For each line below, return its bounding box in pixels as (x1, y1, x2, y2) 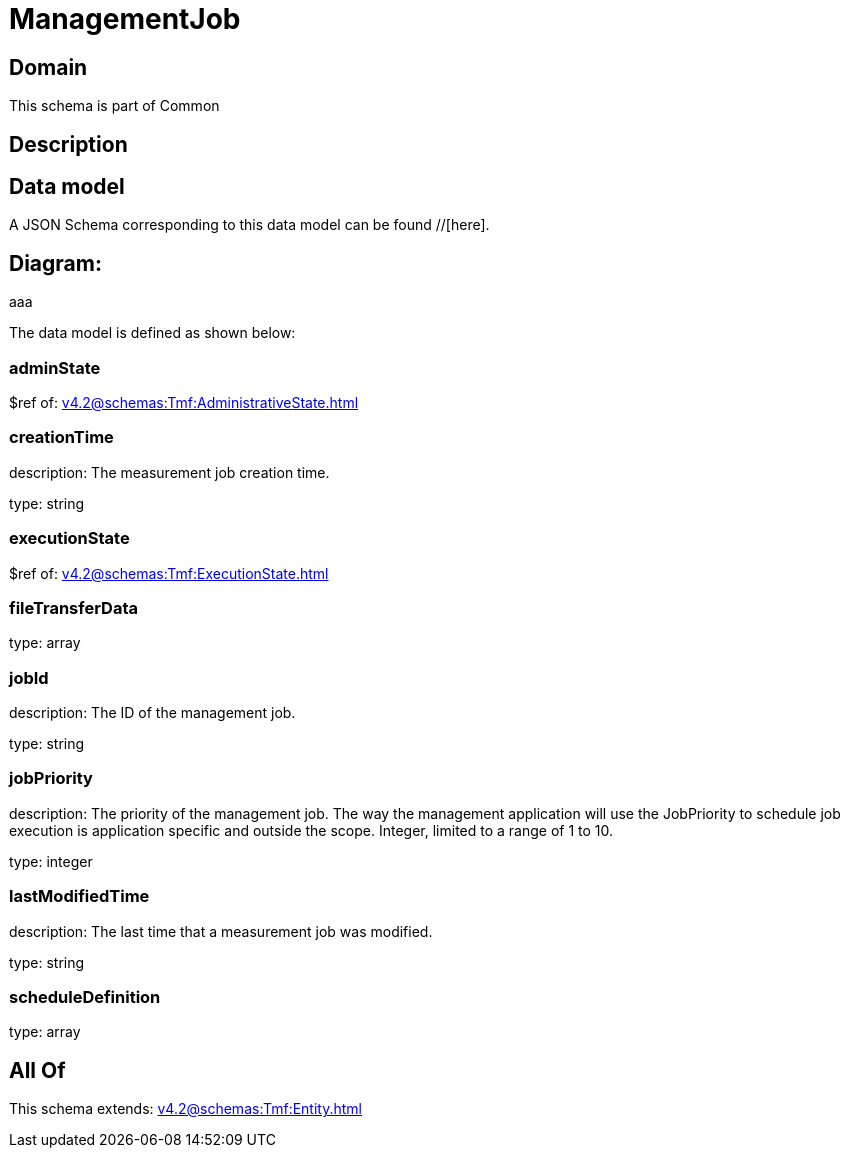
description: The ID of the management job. (9, 704, 296, 722)
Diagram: (9, 250, 102, 276)
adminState (9, 357, 101, 378)
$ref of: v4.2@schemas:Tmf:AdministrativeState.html (9, 394, 359, 412)
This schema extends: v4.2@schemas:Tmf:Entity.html (9, 1100, 362, 1118)
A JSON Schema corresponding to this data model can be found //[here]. (9, 216, 490, 234)
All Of (9, 1057, 66, 1083)
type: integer (9, 852, 93, 870)
